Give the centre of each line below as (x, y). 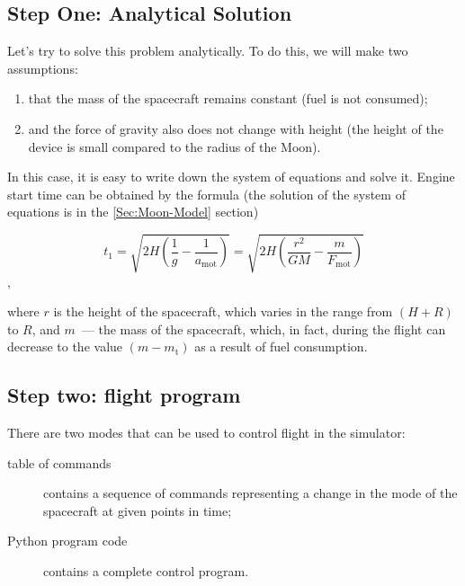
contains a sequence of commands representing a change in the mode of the (250, 493)
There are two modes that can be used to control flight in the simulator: (206, 433)
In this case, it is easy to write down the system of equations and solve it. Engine (231, 177)
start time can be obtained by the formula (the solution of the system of (206, 194)
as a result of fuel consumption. (281, 346)
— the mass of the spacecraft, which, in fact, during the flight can (264, 329)
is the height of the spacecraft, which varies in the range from (223, 311)
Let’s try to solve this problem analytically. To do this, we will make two (208, 51)
